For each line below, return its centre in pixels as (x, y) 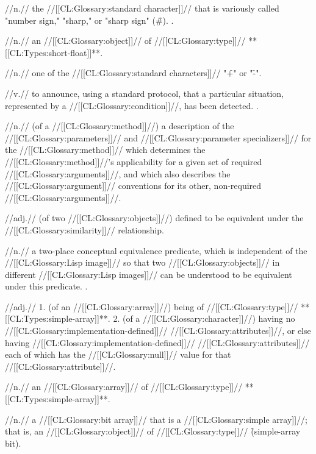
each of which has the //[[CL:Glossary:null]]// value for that (118, 354)
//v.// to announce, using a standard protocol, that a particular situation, (145, 93)
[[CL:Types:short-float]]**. (54, 52)
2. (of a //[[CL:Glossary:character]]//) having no (204, 318)
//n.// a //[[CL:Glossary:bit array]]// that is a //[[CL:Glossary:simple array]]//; (156, 419)
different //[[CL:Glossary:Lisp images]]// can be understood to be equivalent (149, 274)
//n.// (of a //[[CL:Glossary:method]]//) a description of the (120, 126)
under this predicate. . (46, 286)
